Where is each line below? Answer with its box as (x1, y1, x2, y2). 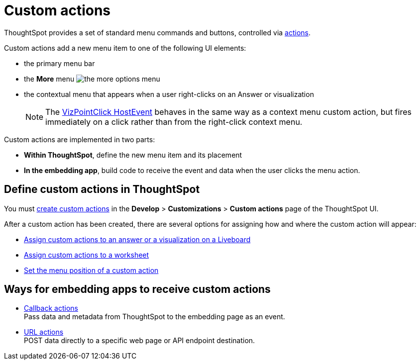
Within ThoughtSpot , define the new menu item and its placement (24, 150, 242, 159)
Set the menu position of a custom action (24, 266, 159, 274)
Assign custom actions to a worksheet (24, 250, 149, 259)
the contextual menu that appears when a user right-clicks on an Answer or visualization (24, 90, 314, 98)
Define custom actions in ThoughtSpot (4, 183, 200, 196)
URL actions (24, 328, 64, 337)
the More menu (24, 74, 75, 83)
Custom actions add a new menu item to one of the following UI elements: (4, 43, 246, 52)
